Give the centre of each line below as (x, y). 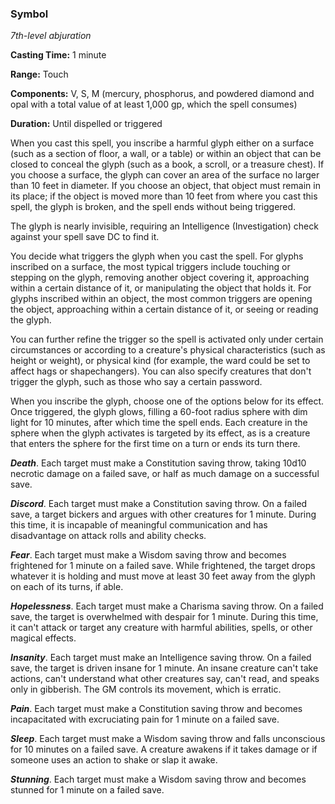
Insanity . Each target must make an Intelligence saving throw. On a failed (161, 658)
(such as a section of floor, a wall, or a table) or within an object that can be (166, 154)
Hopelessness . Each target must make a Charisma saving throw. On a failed (167, 606)
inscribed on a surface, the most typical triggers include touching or (150, 267)
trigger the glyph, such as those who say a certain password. (136, 382)
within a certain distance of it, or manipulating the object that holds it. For (161, 288)
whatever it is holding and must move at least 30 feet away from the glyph (163, 576)
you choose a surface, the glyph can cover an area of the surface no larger (165, 175)
